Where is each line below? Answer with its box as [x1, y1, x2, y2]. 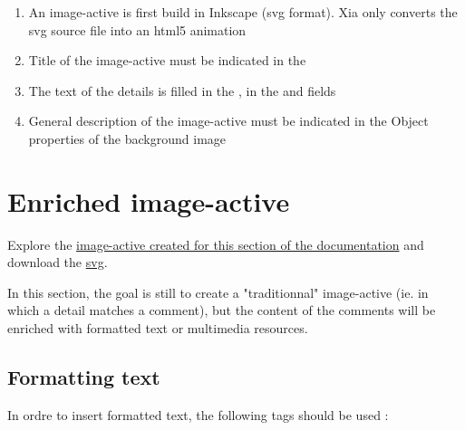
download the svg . [7, 253, 108, 272]
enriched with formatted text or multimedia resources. [7, 319, 308, 338]
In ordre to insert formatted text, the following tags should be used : [7, 405, 389, 424]
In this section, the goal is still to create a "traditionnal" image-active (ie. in [7, 282, 429, 301]
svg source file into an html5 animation [28, 20, 247, 39]
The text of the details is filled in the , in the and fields [28, 81, 336, 100]
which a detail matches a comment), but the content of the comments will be [7, 301, 436, 320]
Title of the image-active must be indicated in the [28, 51, 306, 70]
